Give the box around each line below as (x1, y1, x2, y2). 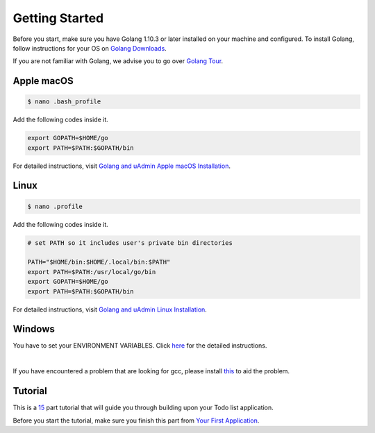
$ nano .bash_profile (27, 98, 101, 105)
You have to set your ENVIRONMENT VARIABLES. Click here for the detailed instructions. (12, 341, 267, 350)
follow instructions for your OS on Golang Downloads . (12, 44, 167, 52)
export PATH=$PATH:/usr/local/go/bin (27, 268, 156, 275)
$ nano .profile (27, 202, 83, 210)
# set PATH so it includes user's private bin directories (27, 239, 233, 246)
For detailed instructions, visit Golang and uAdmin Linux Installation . (12, 305, 208, 314)
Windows (12, 323, 55, 335)
